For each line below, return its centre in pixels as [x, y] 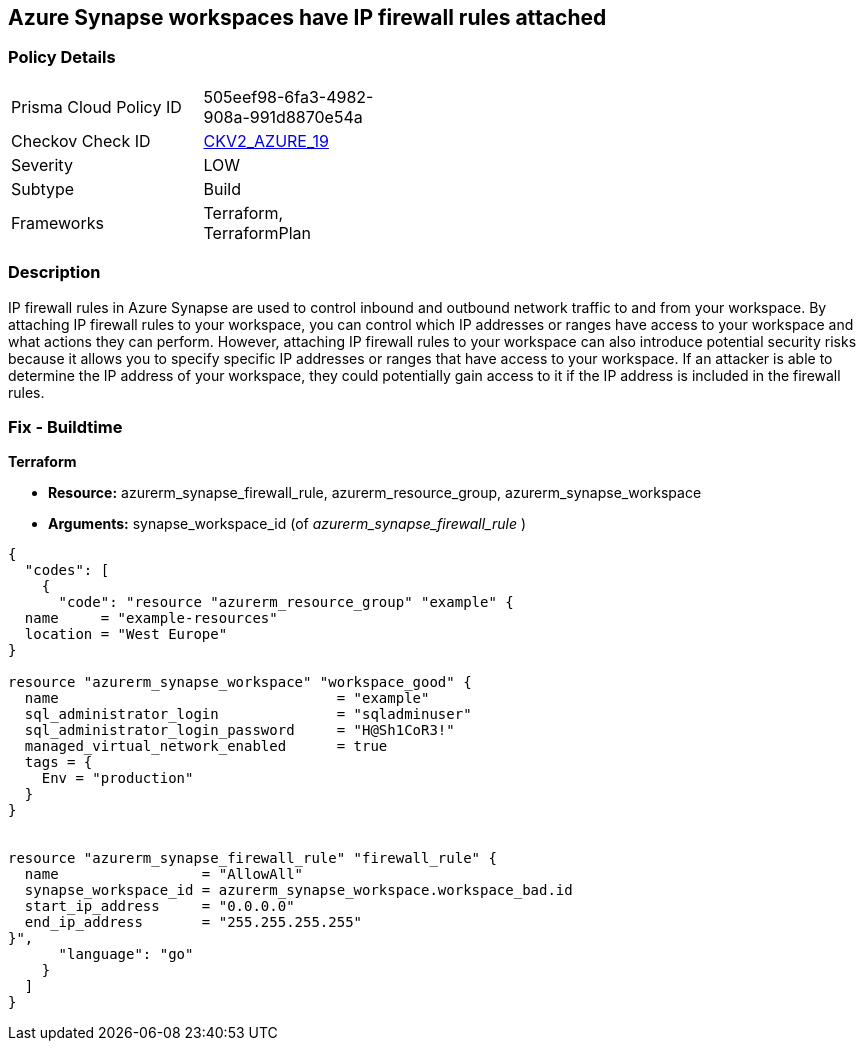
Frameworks [57, 222]
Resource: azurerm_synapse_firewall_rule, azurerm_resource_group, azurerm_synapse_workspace [375, 493]
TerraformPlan [257, 232]
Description [54, 272]
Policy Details [62, 57]
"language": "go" [126, 954]
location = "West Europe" [126, 634]
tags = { [58, 762]
